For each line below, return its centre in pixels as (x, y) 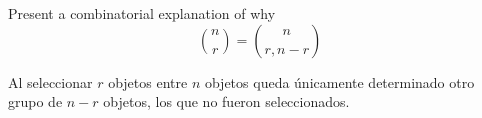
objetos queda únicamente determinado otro (339, 81)
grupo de (35, 101)
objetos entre (148, 81)
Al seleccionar (50, 81)
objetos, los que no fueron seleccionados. (226, 101)
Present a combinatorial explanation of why (142, 13)
